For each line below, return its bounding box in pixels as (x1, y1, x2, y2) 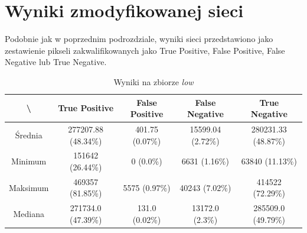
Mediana (13, 208, 44, 220)
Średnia (15, 128, 43, 141)
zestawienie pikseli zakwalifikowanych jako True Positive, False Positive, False (5, 44, 285, 56)
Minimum (11, 155, 47, 167)
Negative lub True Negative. (5, 56, 107, 68)
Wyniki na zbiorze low (113, 75, 194, 88)
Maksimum (9, 181, 49, 193)
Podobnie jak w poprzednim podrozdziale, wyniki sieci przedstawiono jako (5, 33, 273, 45)
